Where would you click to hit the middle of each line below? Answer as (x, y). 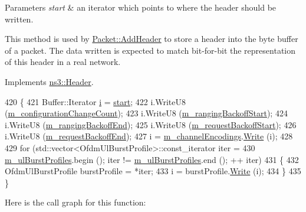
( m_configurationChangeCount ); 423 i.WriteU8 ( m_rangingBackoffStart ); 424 (146, 113)
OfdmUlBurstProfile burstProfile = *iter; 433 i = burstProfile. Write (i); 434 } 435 (153, 171)
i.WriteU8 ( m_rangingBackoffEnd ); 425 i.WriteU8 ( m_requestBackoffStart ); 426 (151, 124)
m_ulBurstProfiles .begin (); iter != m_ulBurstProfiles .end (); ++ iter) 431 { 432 (152, 159)
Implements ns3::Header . (49, 81)
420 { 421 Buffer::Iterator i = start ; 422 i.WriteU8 (95, 101)
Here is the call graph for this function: (75, 202)
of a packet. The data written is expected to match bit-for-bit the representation (150, 50)
